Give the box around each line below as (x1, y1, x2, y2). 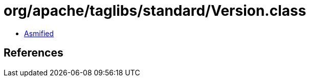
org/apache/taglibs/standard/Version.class (4, 2, 306, 19)
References (4, 46, 63, 60)
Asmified (24, 29, 54, 38)
